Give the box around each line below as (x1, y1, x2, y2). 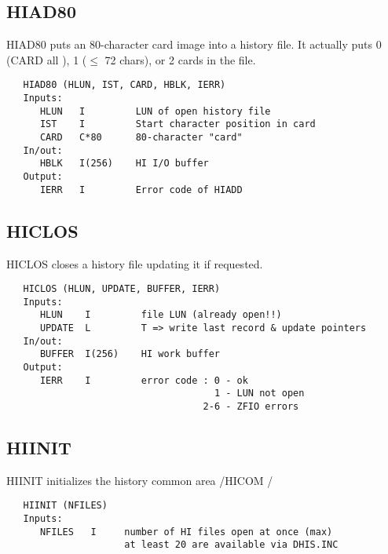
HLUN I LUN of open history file (39, 105, 271, 117)
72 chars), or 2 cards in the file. (104, 51, 256, 67)
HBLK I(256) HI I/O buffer (39, 158, 209, 169)
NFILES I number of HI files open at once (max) (39, 526, 333, 538)
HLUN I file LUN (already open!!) (39, 309, 282, 321)
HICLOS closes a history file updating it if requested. (6, 255, 263, 272)
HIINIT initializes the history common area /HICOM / (6, 472, 273, 488)
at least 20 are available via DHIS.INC (124, 539, 339, 551)
